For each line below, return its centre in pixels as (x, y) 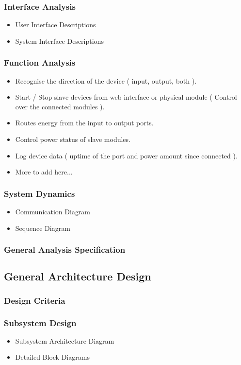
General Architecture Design (78, 276)
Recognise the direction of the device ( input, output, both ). (106, 80)
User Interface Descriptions (56, 25)
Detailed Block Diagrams (52, 357)
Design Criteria (35, 300)
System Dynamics (40, 193)
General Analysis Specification (65, 250)
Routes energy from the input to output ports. (84, 123)
